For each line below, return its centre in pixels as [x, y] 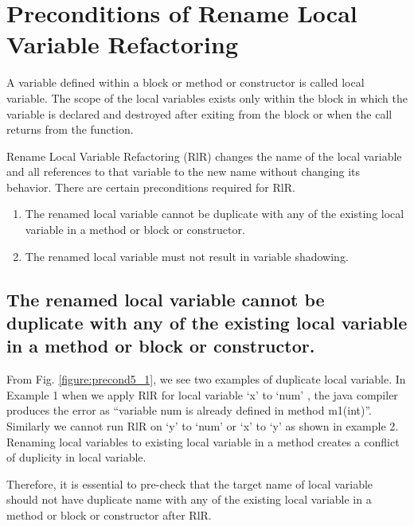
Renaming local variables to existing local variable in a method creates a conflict [203, 441]
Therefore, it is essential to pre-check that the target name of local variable [190, 483]
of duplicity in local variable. [76, 457]
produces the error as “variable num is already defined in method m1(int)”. [189, 410]
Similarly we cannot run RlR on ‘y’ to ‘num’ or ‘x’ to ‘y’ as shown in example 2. [203, 426]
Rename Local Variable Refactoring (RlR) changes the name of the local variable [204, 156]
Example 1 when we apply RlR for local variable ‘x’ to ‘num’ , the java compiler [202, 394]
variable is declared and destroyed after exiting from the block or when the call [199, 113]
